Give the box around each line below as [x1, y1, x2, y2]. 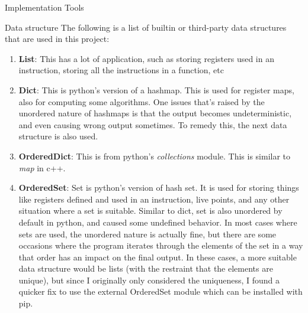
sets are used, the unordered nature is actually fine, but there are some [18, 227, 277, 240]
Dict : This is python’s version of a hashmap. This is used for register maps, [18, 83, 294, 96]
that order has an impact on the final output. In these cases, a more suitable [18, 250, 297, 263]
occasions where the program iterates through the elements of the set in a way [18, 239, 303, 252]
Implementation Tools [5, 1, 84, 13]
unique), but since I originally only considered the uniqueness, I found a [18, 273, 280, 286]
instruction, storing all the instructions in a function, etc [18, 64, 224, 76]
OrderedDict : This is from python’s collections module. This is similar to [18, 149, 291, 162]
